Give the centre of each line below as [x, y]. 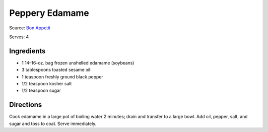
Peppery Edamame [49, 13]
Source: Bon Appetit [30, 28]
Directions [26, 105]
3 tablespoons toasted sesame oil [56, 70]
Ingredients [27, 51]
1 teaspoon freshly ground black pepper [63, 76]
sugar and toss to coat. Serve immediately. [53, 124]
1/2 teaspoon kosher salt [47, 84]
